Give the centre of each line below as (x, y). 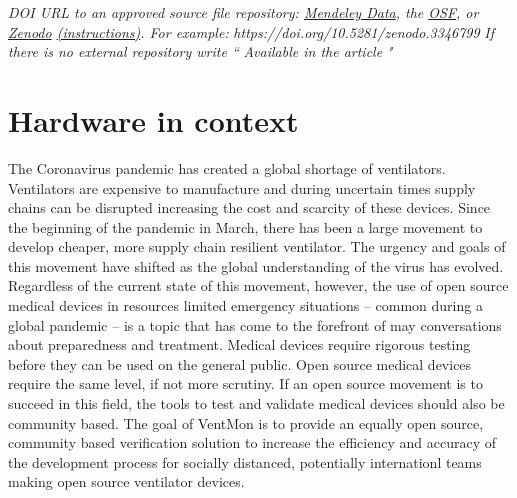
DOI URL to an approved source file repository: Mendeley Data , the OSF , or (243, 12)
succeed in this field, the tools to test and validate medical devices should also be (256, 403)
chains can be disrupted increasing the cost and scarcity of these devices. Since (249, 207)
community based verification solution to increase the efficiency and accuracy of (252, 442)
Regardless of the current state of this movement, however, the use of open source (258, 285)
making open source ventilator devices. (126, 481)
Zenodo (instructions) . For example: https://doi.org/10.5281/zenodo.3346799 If (251, 31)
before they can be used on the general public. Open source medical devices (240, 363)
